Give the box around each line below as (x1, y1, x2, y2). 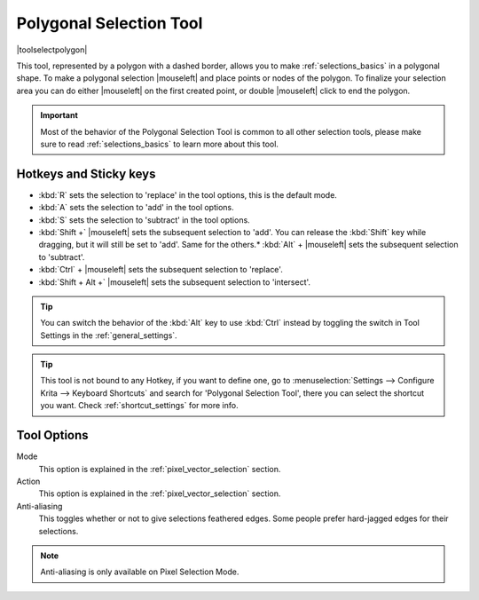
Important (40, 110, 79, 121)
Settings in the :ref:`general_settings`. (40, 329, 177, 341)
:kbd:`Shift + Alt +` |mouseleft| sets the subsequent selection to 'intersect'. (38, 276, 310, 288)
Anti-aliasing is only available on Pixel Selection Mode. (40, 566, 239, 577)
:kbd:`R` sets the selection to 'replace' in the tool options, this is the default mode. (38, 189, 337, 200)
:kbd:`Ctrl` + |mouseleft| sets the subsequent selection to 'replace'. (38, 264, 283, 275)
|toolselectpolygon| (16, 44, 88, 55)
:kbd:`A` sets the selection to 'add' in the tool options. (38, 202, 234, 213)
